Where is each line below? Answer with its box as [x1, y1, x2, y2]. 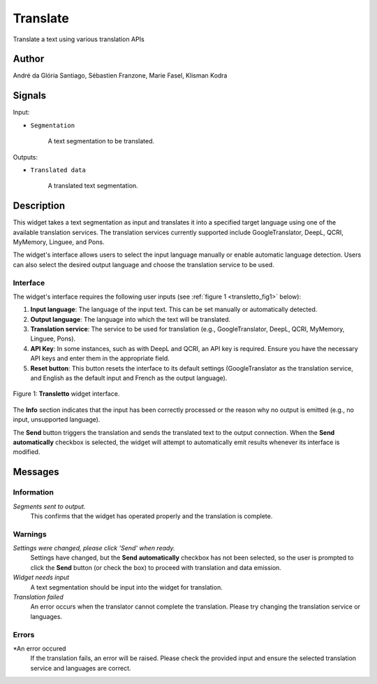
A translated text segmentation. [47, 182, 139, 190]
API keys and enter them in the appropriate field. [30, 354, 170, 363]
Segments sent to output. [13, 502, 86, 511]
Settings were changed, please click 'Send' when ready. [13, 544, 175, 553]
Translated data [30, 166, 87, 174]
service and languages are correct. [30, 664, 132, 672]
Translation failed [13, 593, 64, 601]
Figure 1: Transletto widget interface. [13, 390, 120, 398]
